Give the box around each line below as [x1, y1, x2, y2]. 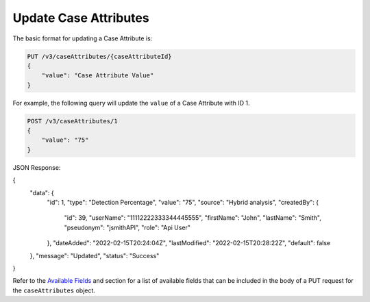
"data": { [29, 188, 54, 197]
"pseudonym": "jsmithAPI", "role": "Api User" [64, 223, 191, 231]
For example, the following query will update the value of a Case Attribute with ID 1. [12, 99, 250, 107]
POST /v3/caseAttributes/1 [27, 117, 118, 125]
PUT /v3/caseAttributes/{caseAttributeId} [27, 52, 172, 60]
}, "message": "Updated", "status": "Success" [29, 251, 160, 260]
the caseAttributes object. [12, 286, 96, 294]
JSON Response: [12, 163, 61, 171]
